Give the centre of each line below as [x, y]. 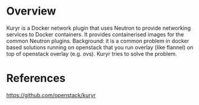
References [36, 79]
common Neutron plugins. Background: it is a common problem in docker [98, 41]
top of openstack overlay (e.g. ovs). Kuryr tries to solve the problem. [92, 53]
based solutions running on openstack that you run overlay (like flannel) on [100, 47]
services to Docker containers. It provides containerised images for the [95, 34]
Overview [31, 11]
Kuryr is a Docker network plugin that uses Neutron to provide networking [99, 28]
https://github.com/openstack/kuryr [51, 95]
